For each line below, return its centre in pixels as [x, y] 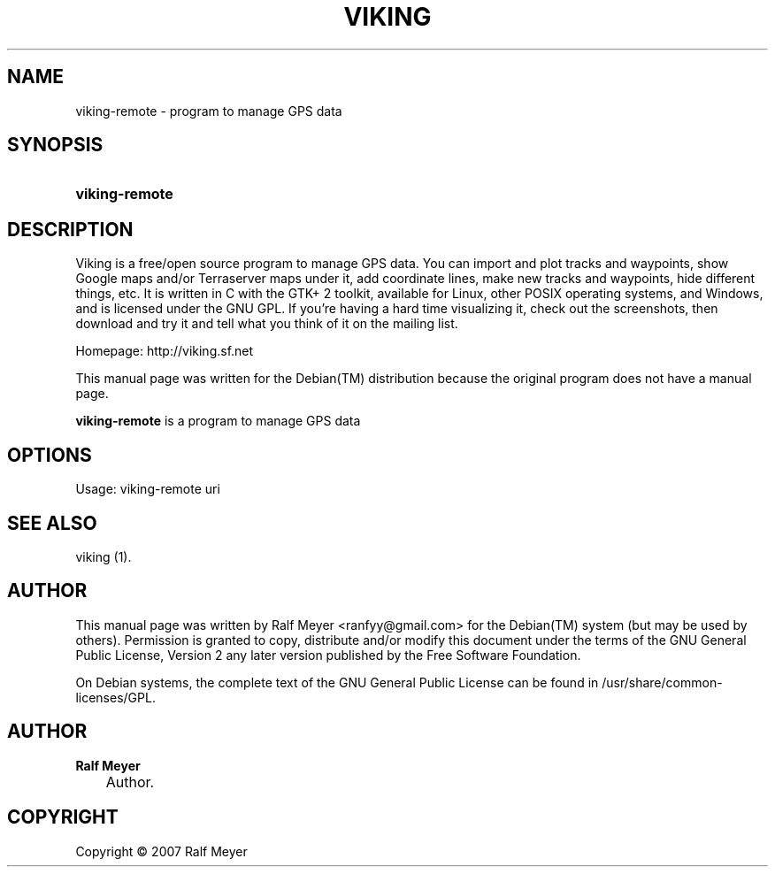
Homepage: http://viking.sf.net [165, 351]
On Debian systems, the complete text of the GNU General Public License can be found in [337, 682]
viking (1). [104, 556]
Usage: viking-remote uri [148, 489]
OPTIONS [50, 455]
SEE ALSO [52, 523]
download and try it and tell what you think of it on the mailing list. [267, 324]
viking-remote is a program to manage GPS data [218, 421]
